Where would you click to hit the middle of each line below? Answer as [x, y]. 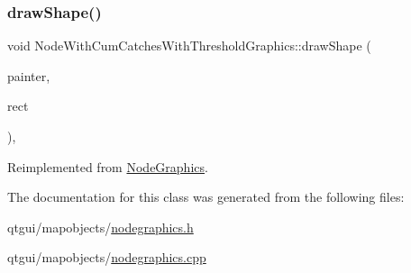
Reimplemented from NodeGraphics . [108, 166]
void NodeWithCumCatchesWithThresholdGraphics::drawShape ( [189, 45]
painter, [29, 75]
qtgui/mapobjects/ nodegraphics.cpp [107, 257]
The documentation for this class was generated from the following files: [206, 197]
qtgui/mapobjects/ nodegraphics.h [100, 227]
